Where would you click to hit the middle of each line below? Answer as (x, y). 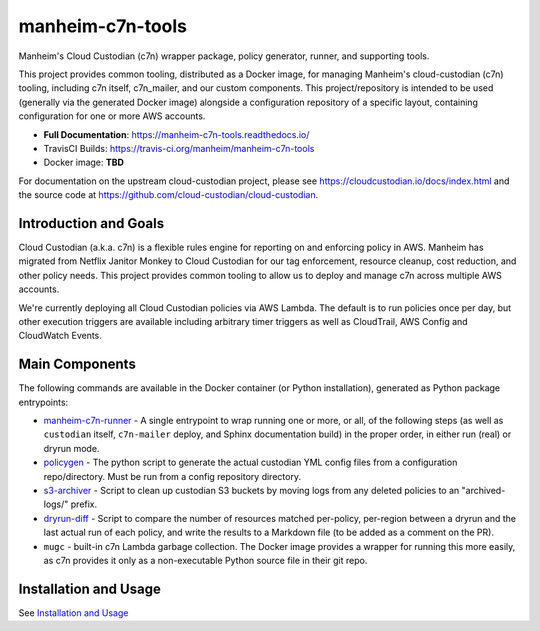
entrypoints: (43, 402)
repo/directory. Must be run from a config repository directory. (172, 476)
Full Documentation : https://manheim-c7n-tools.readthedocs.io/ (176, 134)
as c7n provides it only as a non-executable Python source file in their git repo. (205, 560)
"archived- (483, 490)
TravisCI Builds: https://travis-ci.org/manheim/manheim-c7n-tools (179, 148)
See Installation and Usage (73, 612)
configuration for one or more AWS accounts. (112, 116)
